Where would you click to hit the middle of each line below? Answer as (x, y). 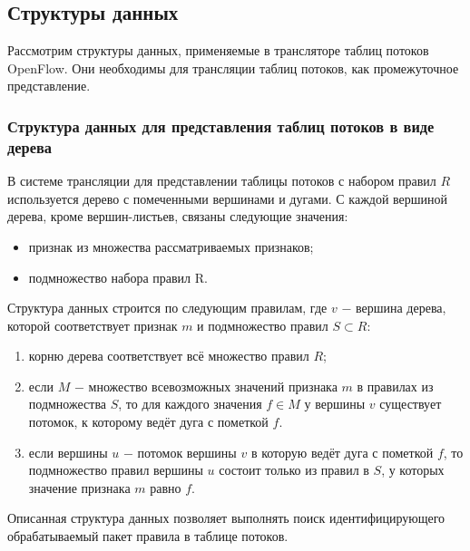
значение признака (79, 487)
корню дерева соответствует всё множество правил (169, 356)
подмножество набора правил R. (118, 277)
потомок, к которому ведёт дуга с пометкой (148, 422)
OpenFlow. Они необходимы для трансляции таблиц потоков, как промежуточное (233, 68)
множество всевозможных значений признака (213, 386)
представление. (49, 86)
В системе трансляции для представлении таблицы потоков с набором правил (222, 181)
